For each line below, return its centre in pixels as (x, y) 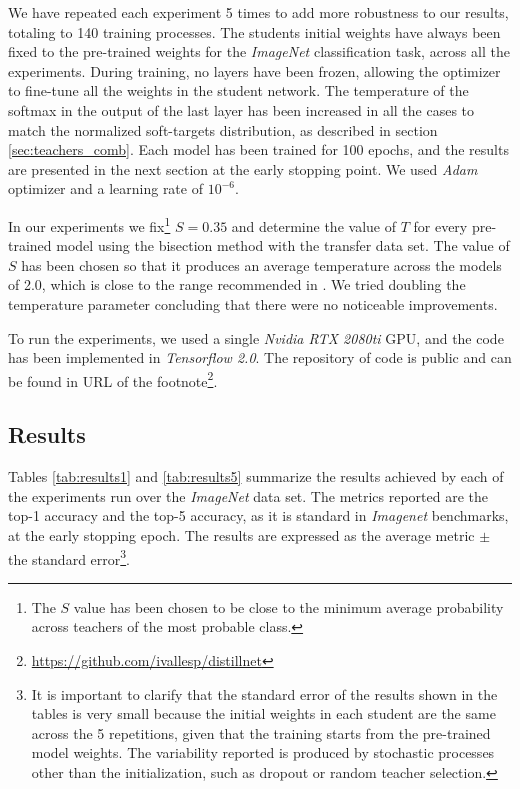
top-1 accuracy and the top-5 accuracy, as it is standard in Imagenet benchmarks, (258, 515)
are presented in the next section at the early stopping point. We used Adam (243, 168)
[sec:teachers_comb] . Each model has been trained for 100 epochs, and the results (258, 149)
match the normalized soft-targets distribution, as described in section (223, 129)
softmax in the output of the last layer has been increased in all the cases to (241, 109)
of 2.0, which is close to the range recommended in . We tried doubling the (237, 284)
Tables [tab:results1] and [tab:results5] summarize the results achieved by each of (256, 476)
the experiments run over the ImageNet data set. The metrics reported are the (248, 495)
